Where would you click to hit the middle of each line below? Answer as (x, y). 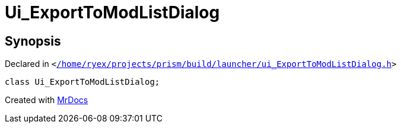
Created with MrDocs (47, 100)
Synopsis (33, 41)
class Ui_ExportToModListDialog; (82, 82)
